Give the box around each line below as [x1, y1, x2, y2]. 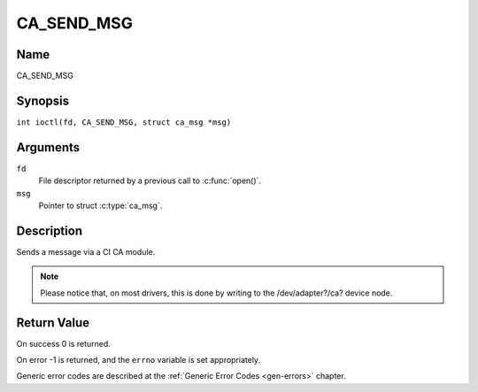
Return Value [16, 315, 90, 330]
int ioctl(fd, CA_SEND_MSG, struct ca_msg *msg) [16, 117, 232, 127]
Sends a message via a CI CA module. [16, 246, 156, 257]
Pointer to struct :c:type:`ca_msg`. [38, 200, 163, 211]
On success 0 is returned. [16, 338, 111, 349]
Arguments [16, 140, 81, 155]
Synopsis [16, 93, 70, 108]
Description [16, 223, 83, 238]
